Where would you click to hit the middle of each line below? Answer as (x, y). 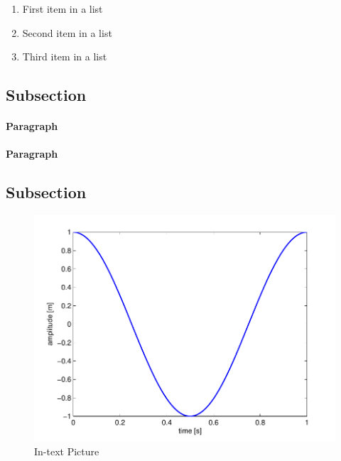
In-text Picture (67, 451)
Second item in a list (67, 32)
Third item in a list (65, 56)
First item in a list (63, 9)
